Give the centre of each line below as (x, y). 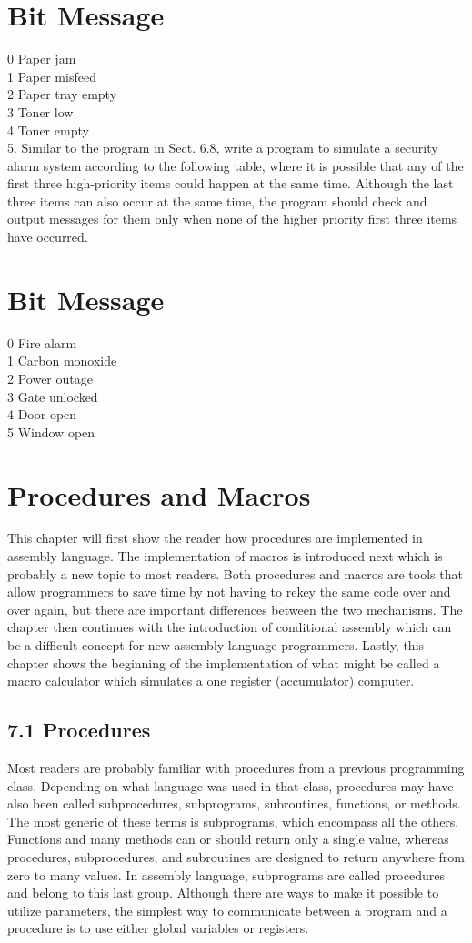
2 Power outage (50, 378)
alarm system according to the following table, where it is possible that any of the (236, 165)
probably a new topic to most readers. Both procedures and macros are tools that (235, 573)
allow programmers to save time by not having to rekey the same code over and (229, 592)
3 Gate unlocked (53, 396)
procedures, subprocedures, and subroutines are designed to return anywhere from (236, 856)
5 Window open (51, 431)
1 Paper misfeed (52, 76)
